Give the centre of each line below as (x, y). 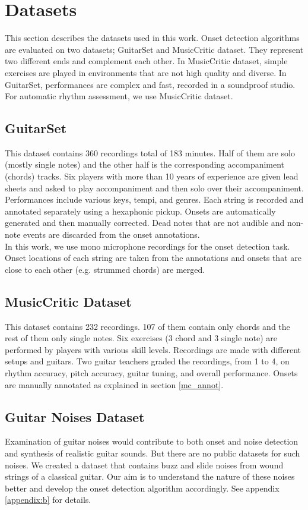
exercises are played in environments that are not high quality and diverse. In (146, 72)
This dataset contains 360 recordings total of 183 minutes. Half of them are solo (150, 152)
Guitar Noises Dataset (75, 416)
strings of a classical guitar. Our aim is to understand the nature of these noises (150, 476)
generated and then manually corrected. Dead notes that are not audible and (145, 223)
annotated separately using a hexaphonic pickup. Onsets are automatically (140, 211)
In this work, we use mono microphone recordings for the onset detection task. (147, 246)
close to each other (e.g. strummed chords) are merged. (105, 269)
